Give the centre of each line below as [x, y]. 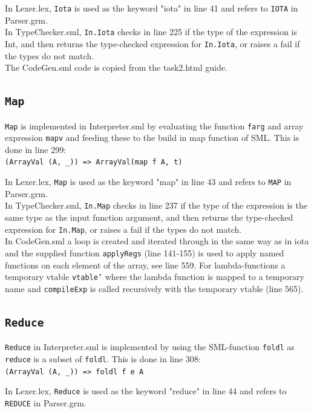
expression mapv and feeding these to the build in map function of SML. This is [152, 138]
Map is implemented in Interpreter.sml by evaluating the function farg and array [154, 125]
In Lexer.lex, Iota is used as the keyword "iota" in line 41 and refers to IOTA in [152, 8]
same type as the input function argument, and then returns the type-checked [149, 217]
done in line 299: [36, 149]
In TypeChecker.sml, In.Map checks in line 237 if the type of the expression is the [156, 205]
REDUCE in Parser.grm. [46, 402]
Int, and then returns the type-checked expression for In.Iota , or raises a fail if [152, 43]
